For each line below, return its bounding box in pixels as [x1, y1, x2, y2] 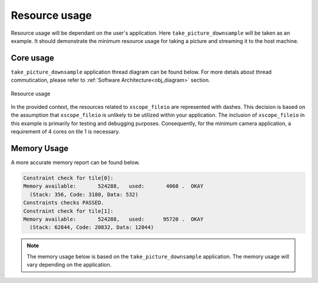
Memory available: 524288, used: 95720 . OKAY [23, 216, 204, 223]
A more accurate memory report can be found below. [11, 159, 140, 166]
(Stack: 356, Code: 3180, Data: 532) [29, 191, 138, 198]
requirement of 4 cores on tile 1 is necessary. [11, 128, 120, 135]
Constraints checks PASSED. [23, 199, 104, 206]
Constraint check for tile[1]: [23, 208, 114, 214]
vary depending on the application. [26, 261, 112, 268]
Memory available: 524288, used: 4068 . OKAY [23, 183, 204, 189]
